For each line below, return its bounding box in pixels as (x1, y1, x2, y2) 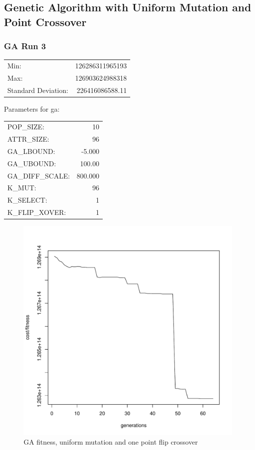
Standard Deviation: (7, 85, 68, 95)
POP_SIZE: (7, 121, 45, 132)
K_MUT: (7, 182, 36, 193)
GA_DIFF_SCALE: (7, 170, 70, 180)
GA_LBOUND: (7, 146, 56, 156)
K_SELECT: (7, 195, 48, 205)
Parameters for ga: (4, 103, 60, 114)
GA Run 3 (4, 40, 46, 52)
